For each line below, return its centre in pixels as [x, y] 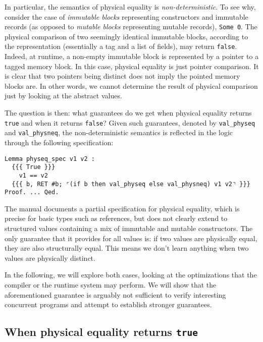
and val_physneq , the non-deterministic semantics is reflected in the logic [119, 132]
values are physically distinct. [50, 258]
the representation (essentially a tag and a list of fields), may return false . [121, 46]
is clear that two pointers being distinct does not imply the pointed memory [122, 76]
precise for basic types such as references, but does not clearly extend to [116, 218]
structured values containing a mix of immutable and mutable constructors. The [129, 228]
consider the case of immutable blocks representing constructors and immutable [126, 16]
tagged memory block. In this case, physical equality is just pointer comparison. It [132, 66]
